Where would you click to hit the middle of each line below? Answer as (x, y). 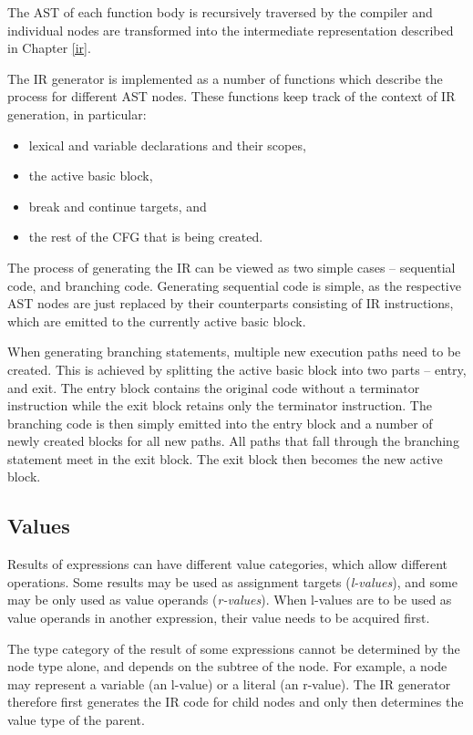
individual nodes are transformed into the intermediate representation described (231, 30)
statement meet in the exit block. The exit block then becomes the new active (225, 458)
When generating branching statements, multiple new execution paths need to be (234, 352)
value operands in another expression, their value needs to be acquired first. (219, 618)
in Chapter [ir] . (49, 48)
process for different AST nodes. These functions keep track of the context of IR (231, 96)
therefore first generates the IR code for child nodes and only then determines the (236, 702)
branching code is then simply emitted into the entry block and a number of (220, 423)
